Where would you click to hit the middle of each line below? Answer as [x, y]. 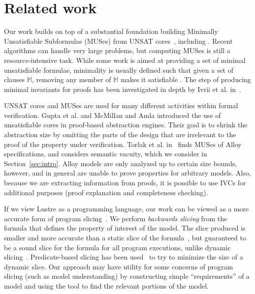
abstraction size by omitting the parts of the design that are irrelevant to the [120, 134]
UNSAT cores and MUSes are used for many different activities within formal [121, 105]
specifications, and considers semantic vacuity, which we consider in [106, 154]
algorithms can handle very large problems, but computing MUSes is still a [117, 50]
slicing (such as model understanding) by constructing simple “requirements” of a [127, 276]
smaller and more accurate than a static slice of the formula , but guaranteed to [125, 237]
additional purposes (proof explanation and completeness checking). [106, 192]
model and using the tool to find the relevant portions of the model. [106, 285]
